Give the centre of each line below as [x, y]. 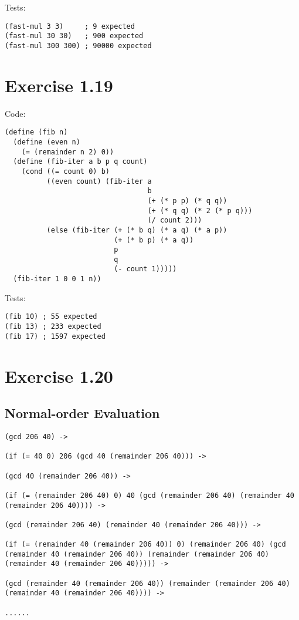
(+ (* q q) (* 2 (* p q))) [200, 210]
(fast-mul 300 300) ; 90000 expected [78, 46]
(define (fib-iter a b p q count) [80, 162]
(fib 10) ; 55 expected [51, 317]
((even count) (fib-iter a [99, 181]
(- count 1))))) [145, 269]
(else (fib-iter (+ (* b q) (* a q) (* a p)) [137, 230]
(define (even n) [47, 142]
